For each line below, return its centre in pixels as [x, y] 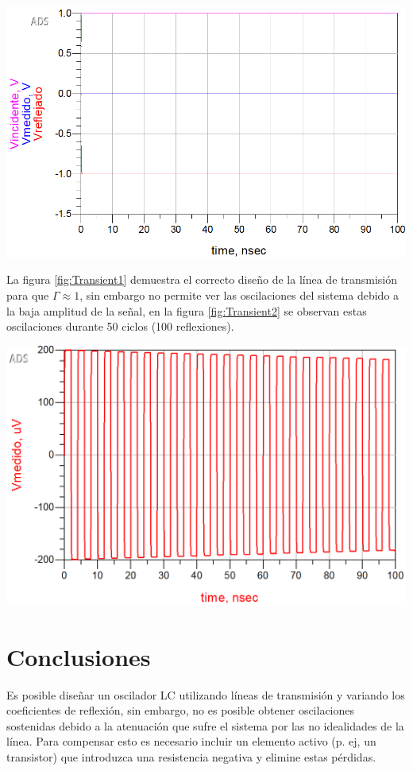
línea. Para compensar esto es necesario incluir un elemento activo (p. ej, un [191, 741]
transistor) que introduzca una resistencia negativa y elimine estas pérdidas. [191, 757]
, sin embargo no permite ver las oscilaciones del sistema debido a [239, 294]
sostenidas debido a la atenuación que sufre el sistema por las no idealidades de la [205, 725]
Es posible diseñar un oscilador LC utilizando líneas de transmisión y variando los [206, 694]
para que [28, 294]
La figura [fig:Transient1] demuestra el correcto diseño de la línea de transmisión [202, 279]
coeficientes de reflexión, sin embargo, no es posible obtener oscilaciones [181, 710]
